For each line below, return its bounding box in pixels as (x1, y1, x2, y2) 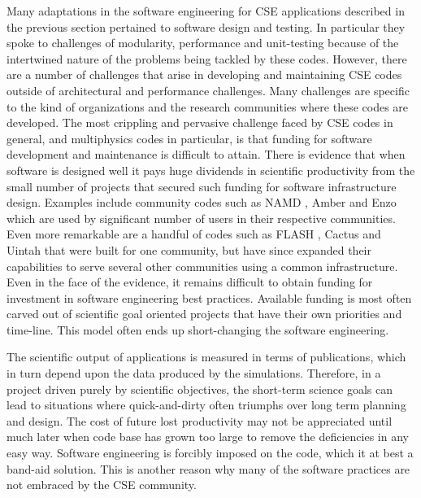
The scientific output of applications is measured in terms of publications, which (7, 348, 406, 365)
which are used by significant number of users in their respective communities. (7, 209, 396, 226)
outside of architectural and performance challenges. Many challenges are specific (7, 81, 410, 98)
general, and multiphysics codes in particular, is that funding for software (7, 129, 372, 146)
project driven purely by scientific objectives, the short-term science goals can (7, 380, 393, 397)
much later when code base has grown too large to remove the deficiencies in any (7, 428, 409, 445)
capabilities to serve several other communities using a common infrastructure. (7, 257, 398, 274)
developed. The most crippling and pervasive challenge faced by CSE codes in (7, 114, 393, 131)
